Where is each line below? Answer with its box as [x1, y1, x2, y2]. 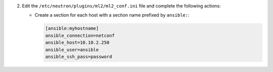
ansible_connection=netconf [45, 33, 115, 38]
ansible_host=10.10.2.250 [45, 40, 110, 45]
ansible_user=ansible [45, 47, 99, 52]
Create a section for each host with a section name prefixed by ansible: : [34, 12, 190, 18]
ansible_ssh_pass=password [45, 53, 112, 59]
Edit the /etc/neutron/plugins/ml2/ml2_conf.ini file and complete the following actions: [22, 3, 221, 9]
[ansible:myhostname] [45, 26, 99, 31]
